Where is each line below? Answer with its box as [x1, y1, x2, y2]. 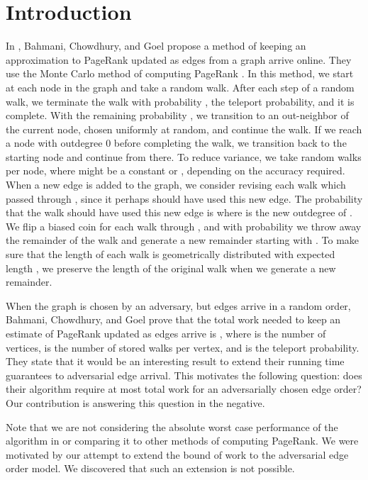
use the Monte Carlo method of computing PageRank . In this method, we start [6, 66, 354, 81]
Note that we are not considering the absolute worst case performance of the [6, 419, 338, 434]
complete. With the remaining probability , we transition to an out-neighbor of [6, 108, 349, 123]
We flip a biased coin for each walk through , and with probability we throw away [6, 218, 362, 233]
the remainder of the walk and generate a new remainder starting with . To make [6, 233, 359, 247]
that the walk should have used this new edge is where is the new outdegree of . [6, 205, 352, 220]
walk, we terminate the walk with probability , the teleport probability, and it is [6, 94, 355, 108]
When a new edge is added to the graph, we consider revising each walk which [6, 177, 346, 192]
